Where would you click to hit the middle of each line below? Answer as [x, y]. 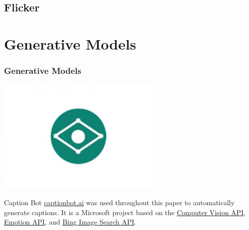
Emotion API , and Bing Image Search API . [70, 222]
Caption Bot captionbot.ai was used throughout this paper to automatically [119, 202]
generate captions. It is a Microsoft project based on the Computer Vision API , [125, 212]
